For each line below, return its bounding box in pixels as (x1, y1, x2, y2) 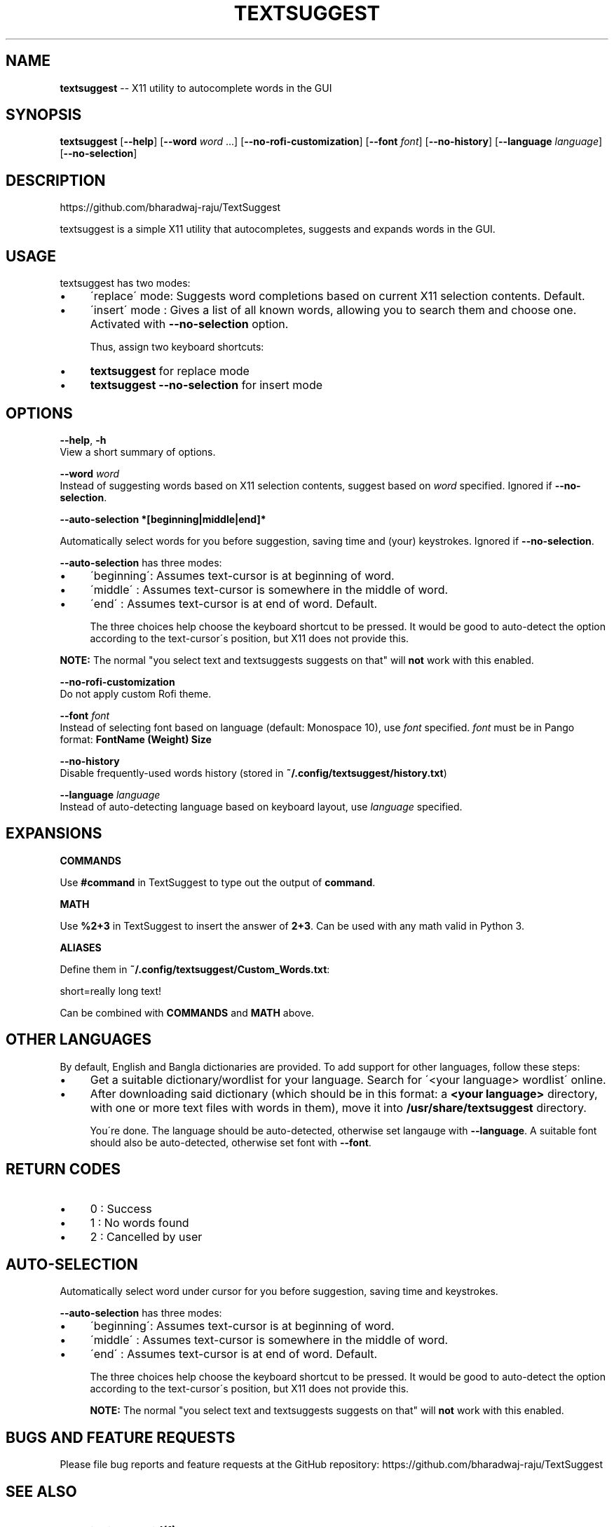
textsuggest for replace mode (90, 364, 250, 379)
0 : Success (90, 1201, 152, 1216)
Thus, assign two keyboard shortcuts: (90, 341, 264, 353)
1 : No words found (90, 1215, 189, 1230)
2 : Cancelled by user (90, 1229, 203, 1244)
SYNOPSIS (6, 106, 82, 124)
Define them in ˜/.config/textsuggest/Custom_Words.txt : (60, 963, 330, 975)
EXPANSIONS (6, 824, 102, 843)
